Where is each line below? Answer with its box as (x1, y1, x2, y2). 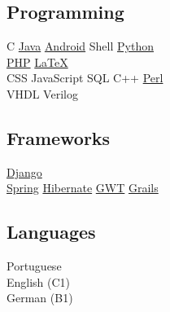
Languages (7, 219, 96, 244)
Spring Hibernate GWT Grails (7, 179, 159, 196)
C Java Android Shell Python (7, 37, 154, 55)
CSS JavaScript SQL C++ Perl (7, 69, 163, 86)
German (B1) (7, 289, 73, 306)
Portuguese (7, 257, 62, 275)
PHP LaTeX (7, 53, 68, 70)
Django (7, 163, 42, 180)
